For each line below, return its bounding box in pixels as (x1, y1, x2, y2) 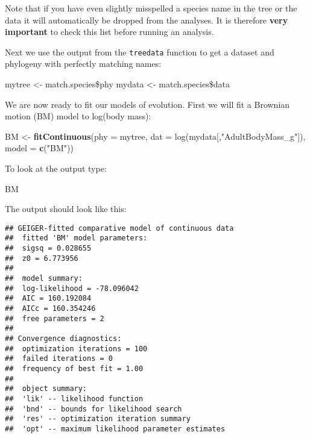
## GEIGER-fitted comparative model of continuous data (5, 224, 234, 233)
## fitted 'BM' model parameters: (5, 234, 148, 243)
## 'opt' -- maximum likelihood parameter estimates (5, 424, 226, 433)
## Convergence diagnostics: (5, 334, 122, 343)
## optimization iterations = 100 (5, 344, 148, 353)
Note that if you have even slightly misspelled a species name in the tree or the (5, 2, 297, 14)
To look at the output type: (5, 162, 107, 174)
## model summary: (5, 274, 83, 283)
